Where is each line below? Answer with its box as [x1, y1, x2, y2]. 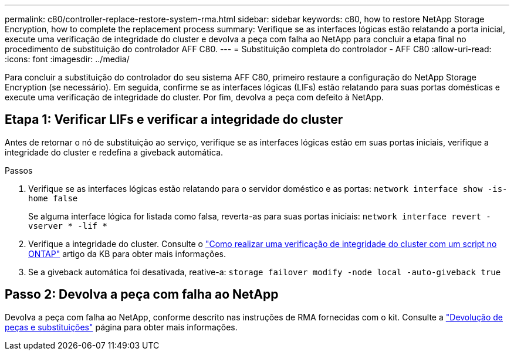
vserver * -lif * [28, 221, 107, 231]
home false [28, 193, 78, 203]
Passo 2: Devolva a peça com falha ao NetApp [5, 287, 279, 302]
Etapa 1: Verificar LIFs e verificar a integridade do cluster [5, 112, 343, 127]
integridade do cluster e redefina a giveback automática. [5, 147, 224, 157]
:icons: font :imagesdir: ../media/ [5, 54, 130, 64]
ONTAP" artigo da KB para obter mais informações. [28, 248, 226, 259]
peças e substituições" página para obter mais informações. [5, 322, 238, 332]
